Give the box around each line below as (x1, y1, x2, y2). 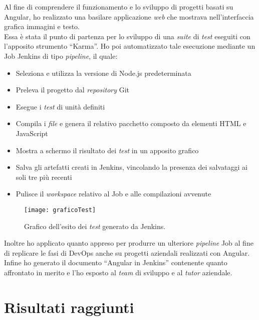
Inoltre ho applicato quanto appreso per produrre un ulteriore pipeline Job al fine (4, 238, 253, 248)
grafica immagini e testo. (4, 21, 80, 32)
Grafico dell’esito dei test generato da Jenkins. (24, 221, 166, 231)
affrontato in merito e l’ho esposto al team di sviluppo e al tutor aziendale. (4, 267, 232, 277)
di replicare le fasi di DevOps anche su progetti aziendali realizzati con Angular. (4, 247, 250, 258)
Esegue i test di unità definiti (16, 101, 105, 112)
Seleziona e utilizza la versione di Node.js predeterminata (16, 67, 191, 78)
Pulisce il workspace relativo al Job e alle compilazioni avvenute (16, 188, 211, 199)
